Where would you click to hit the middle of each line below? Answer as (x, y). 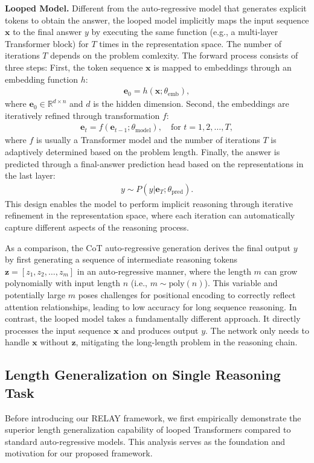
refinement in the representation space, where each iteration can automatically (150, 215)
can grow (281, 271)
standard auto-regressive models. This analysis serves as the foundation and (145, 441)
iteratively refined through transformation (82, 115)
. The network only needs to (257, 330)
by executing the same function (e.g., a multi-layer (185, 32)
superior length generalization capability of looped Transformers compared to (148, 429)
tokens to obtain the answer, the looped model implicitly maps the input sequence (157, 20)
